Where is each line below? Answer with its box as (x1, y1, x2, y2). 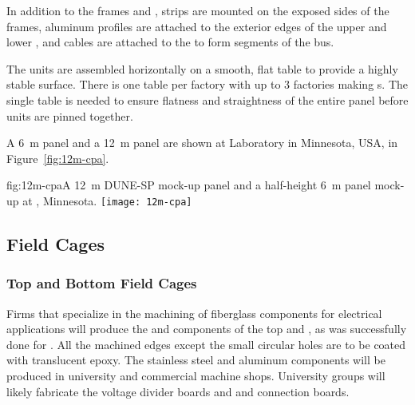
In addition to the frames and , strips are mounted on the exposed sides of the (6, 2, 389, 18)
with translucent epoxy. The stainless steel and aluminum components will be (6, 351, 385, 368)
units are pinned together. (6, 107, 133, 124)
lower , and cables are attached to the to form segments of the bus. (6, 34, 334, 50)
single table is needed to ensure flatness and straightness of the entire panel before (6, 91, 409, 108)
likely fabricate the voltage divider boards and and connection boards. (6, 383, 350, 399)
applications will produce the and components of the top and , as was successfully (6, 320, 407, 337)
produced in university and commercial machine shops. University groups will (6, 367, 385, 383)
